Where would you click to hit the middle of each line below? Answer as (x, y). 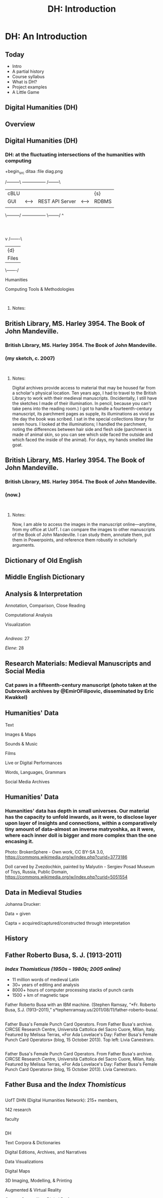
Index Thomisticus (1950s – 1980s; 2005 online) (63, 969)
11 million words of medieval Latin (45, 980)
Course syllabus (28, 76)
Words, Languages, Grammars (36, 772)
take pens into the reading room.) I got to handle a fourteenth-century (82, 408)
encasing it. (19, 841)
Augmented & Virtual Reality (33, 1190)
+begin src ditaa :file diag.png (34, 172)
